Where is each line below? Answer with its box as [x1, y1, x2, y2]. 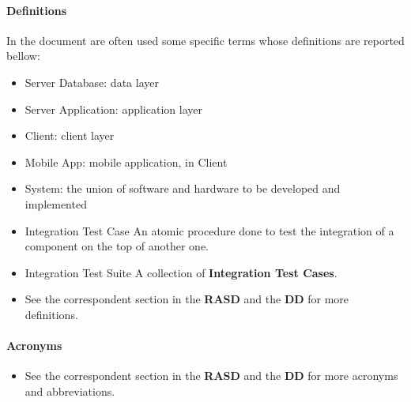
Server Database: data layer [25, 73, 159, 90]
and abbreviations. [25, 382, 115, 399]
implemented [25, 195, 87, 212]
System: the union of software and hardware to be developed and [25, 180, 341, 197]
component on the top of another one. [25, 238, 209, 254]
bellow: [6, 47, 40, 64]
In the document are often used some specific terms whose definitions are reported [6, 32, 405, 48]
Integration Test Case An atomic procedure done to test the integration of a [25, 222, 394, 239]
